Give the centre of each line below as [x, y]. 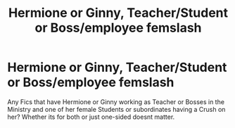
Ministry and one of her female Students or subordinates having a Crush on [116, 109]
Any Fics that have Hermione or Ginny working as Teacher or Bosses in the [116, 102]
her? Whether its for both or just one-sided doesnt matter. [91, 117]
